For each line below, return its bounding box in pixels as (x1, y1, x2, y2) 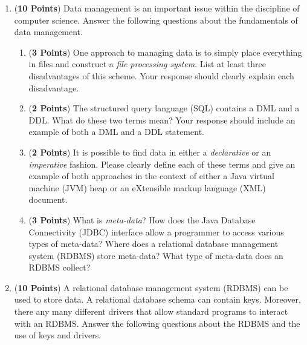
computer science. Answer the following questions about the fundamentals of (14, 13, 298, 26)
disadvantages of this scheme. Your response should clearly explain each (28, 69, 294, 82)
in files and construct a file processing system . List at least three (28, 57, 266, 70)
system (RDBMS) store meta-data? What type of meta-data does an (28, 249, 283, 261)
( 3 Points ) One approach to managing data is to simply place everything (28, 45, 302, 58)
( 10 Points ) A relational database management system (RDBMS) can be (14, 281, 288, 294)
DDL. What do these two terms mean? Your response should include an (28, 113, 296, 126)
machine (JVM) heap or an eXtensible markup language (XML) (28, 181, 266, 194)
